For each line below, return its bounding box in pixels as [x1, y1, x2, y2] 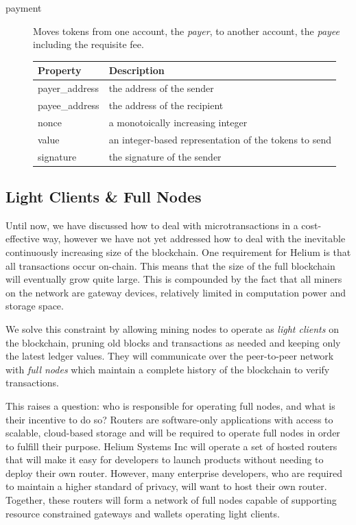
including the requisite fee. [33, 37, 144, 51]
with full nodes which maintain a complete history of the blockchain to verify [5, 362, 330, 376]
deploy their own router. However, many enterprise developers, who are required [5, 465, 342, 480]
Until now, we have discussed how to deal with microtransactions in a [5, 218, 298, 232]
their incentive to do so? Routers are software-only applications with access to [5, 412, 333, 426]
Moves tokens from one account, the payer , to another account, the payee [33, 23, 340, 38]
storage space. [5, 299, 64, 313]
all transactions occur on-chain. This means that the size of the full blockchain [5, 258, 335, 272]
